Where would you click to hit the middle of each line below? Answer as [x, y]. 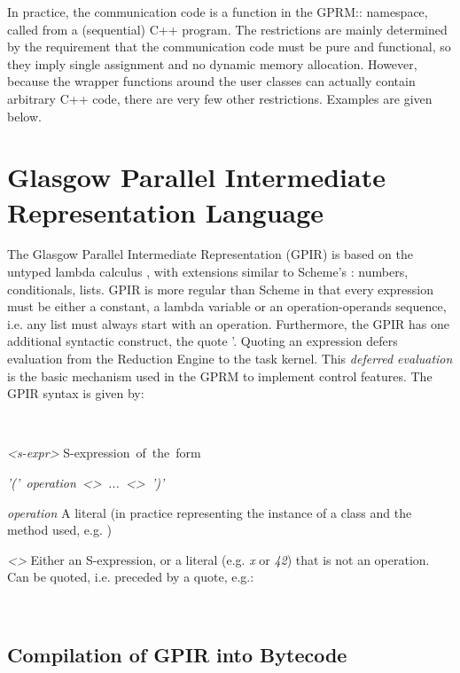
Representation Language [166, 211]
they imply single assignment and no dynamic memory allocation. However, [212, 63]
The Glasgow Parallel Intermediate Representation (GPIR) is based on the [210, 254]
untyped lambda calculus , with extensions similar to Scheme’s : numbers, [208, 272]
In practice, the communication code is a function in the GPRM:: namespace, [218, 12]
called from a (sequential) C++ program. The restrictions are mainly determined [227, 29]
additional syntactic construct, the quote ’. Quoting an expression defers [203, 341]
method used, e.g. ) [59, 530]
